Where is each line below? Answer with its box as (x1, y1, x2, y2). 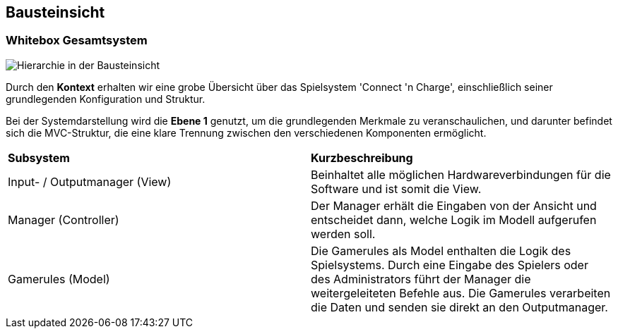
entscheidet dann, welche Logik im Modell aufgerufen (311, 212, 597, 227)
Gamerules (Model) (8, 271, 110, 286)
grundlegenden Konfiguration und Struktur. (6, 92, 206, 105)
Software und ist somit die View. (311, 181, 482, 196)
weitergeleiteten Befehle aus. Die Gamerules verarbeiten (311, 285, 611, 300)
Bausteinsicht (6, 4, 105, 21)
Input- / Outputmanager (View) (8, 174, 172, 189)
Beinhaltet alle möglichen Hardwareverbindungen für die (311, 167, 611, 182)
